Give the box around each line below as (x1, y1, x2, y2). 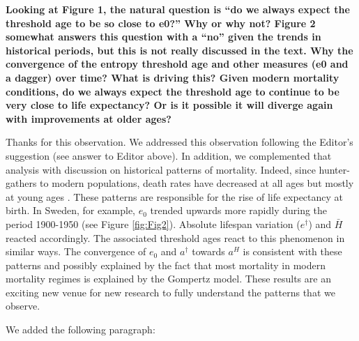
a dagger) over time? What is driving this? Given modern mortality (6, 70, 339, 84)
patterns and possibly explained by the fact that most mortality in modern (6, 257, 326, 272)
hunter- (319, 162, 350, 176)
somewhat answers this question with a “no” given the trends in (6, 29, 321, 44)
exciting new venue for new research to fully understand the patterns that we (6, 285, 335, 299)
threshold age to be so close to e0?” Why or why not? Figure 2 (6, 15, 316, 30)
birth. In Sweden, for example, (6, 203, 135, 218)
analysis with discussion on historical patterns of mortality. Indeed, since (6, 162, 316, 176)
